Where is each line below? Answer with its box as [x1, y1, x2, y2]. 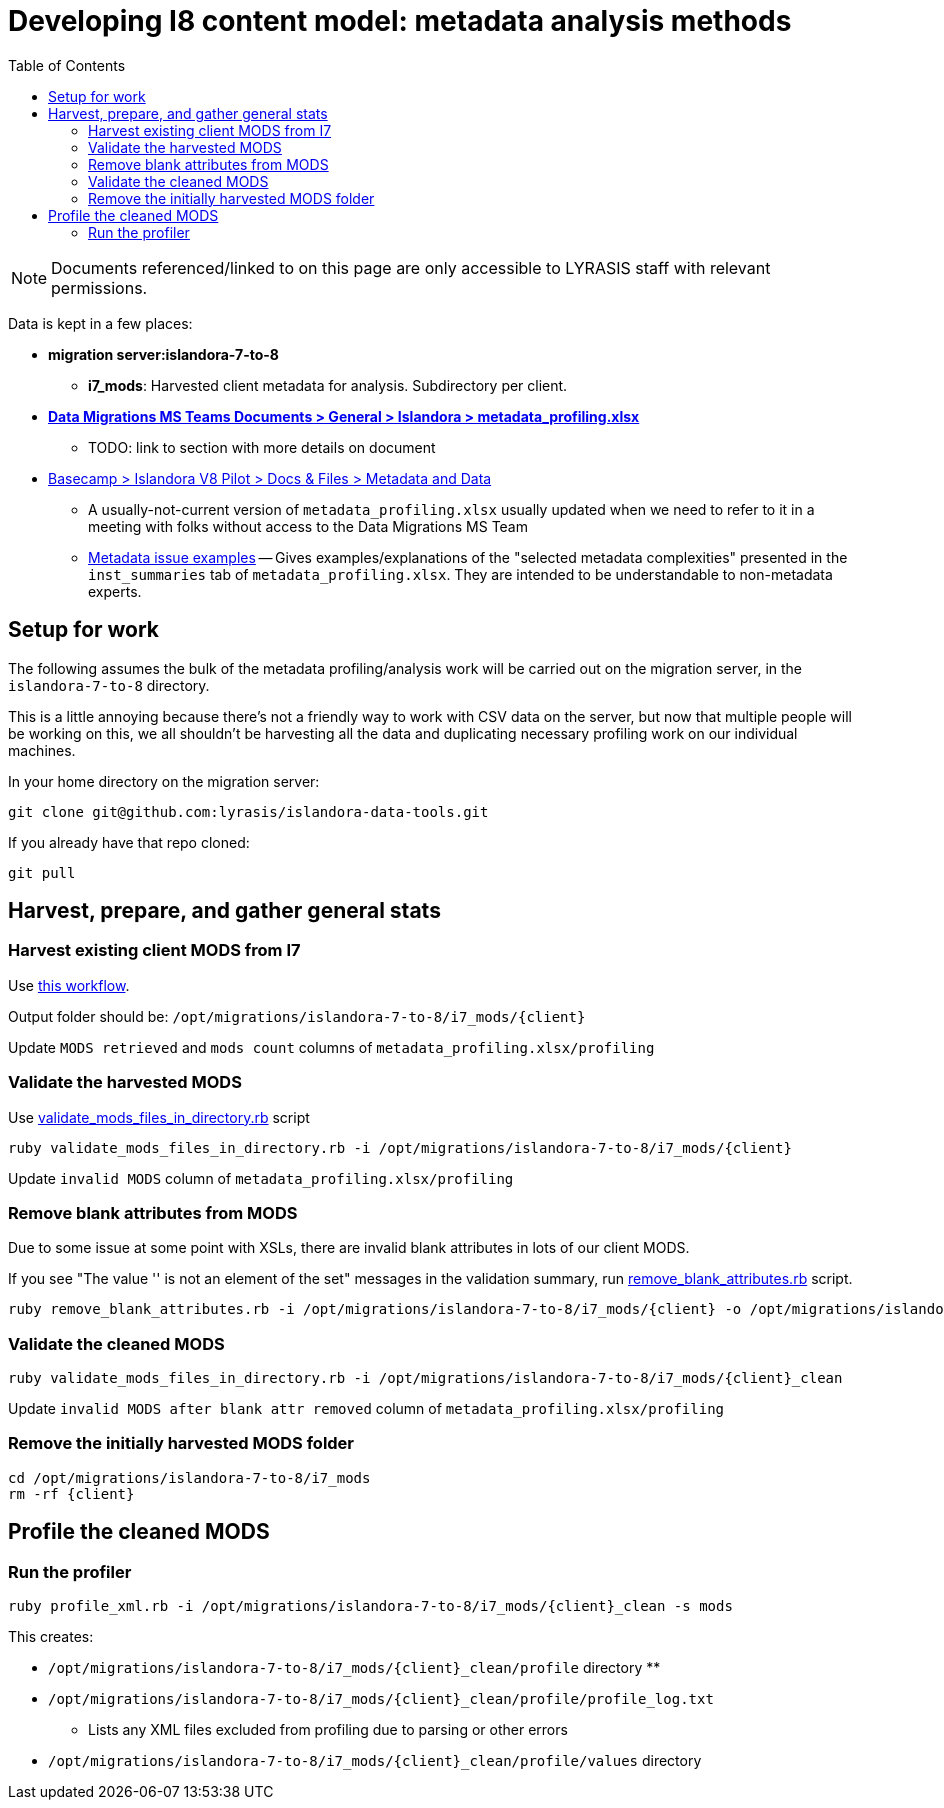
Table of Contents [8, 56, 126, 74]
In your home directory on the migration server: [8, 772, 320, 790]
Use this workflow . [8, 976, 130, 994]
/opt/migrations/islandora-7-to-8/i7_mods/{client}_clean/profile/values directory [48, 1752, 702, 1770]
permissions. [51, 277, 148, 298]
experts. [88, 582, 142, 600]
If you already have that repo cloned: [8, 833, 250, 851]
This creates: [8, 1628, 94, 1646]
